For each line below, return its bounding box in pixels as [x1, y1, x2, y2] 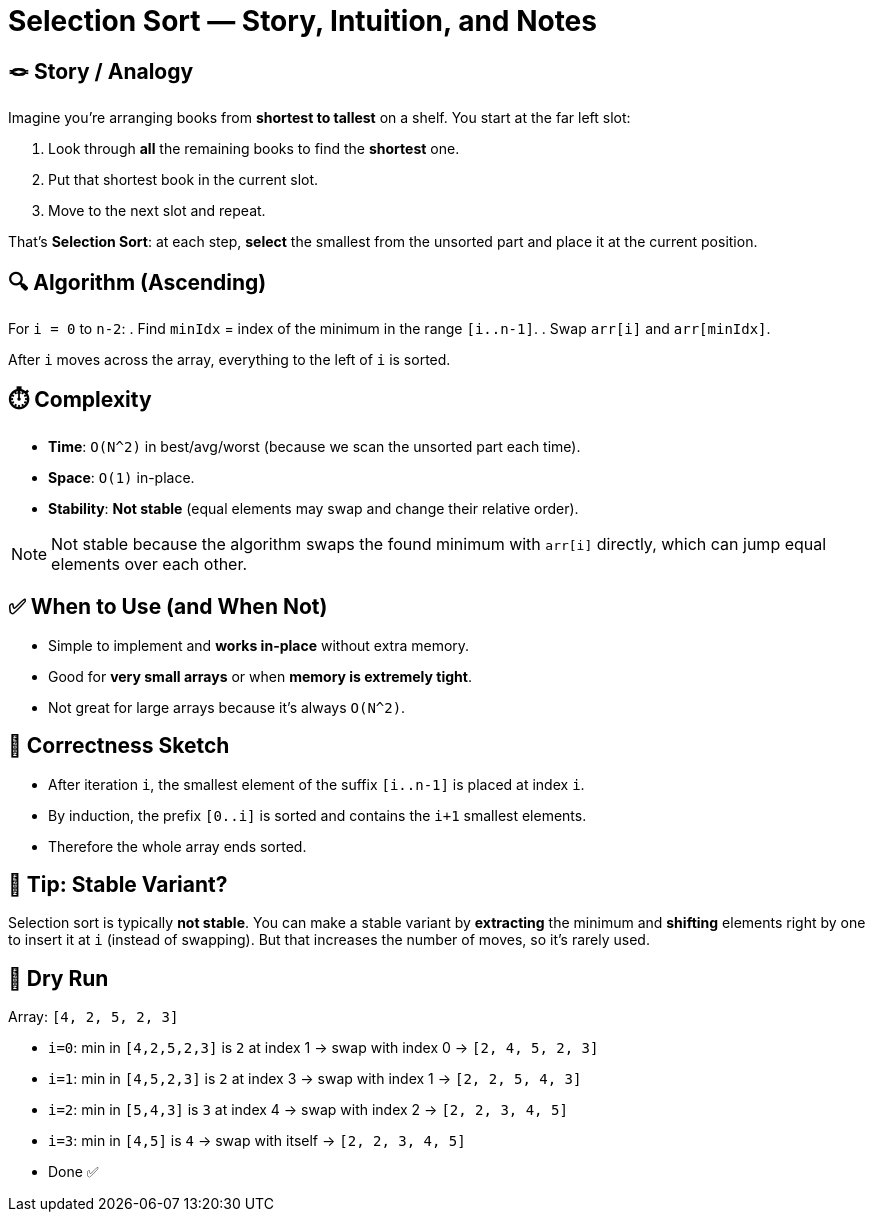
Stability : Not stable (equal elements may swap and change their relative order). [48, 499, 579, 517]
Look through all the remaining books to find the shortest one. [48, 140, 460, 158]
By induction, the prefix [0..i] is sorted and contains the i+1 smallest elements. [48, 806, 587, 824]
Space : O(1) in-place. [48, 468, 195, 486]
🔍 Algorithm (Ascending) [8, 269, 267, 295]
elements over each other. [51, 553, 248, 574]
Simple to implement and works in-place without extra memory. [48, 636, 470, 654]
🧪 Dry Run [8, 965, 109, 991]
